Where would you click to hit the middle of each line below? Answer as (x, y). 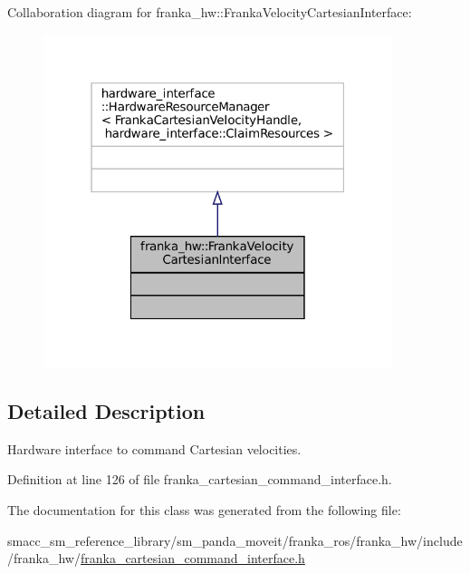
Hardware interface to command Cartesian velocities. (154, 448)
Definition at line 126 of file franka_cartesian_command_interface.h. (200, 479)
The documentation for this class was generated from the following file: (204, 510)
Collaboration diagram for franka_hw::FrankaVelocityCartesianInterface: (210, 12)
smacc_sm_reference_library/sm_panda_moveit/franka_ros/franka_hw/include (235, 540)
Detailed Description (106, 411)
